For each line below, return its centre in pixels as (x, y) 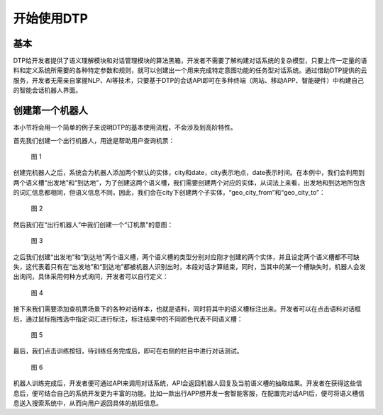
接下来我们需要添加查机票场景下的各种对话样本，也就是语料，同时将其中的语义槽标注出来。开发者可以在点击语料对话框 (187, 309)
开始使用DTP (51, 18)
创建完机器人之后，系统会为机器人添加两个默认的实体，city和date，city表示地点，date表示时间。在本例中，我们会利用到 (189, 173)
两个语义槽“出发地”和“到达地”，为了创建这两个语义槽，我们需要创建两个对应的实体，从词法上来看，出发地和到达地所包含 (189, 182)
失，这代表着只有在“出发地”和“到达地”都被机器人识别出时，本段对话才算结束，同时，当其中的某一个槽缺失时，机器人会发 (189, 267)
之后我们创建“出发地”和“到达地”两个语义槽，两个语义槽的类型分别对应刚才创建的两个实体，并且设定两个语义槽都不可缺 (186, 257)
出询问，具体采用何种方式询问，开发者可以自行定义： (91, 277)
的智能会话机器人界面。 (47, 90)
